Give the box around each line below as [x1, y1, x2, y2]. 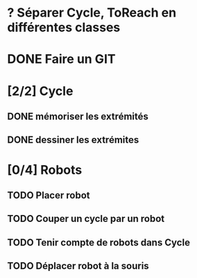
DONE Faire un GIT [7, 51, 116, 67]
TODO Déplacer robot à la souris [7, 260, 149, 272]
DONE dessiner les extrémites [7, 134, 139, 146]
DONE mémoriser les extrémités [7, 110, 149, 122]
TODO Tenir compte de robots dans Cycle [7, 236, 191, 248]
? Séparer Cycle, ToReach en [7, 5, 177, 21]
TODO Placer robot [7, 189, 90, 201]
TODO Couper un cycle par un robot [7, 213, 165, 225]
